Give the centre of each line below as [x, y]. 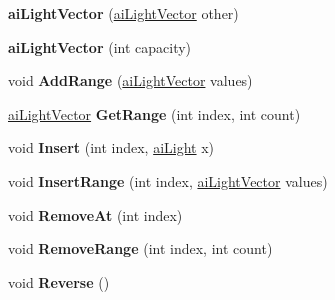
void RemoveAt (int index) [95, 214]
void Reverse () [59, 281]
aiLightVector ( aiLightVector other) [123, 13]
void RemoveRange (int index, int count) [140, 248]
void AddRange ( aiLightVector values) [130, 80]
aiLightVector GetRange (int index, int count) [154, 113]
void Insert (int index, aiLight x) [111, 147]
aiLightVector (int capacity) [100, 46]
